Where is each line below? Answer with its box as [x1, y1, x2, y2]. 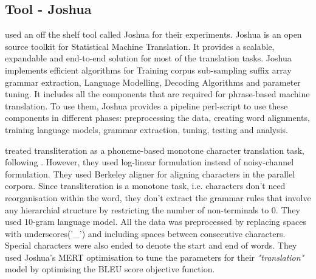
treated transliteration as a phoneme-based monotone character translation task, [5, 143, 304, 156]
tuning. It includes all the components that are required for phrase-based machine [5, 88, 310, 100]
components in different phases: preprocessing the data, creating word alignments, [5, 111, 310, 124]
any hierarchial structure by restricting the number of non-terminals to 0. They [5, 203, 300, 216]
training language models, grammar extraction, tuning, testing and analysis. [5, 123, 289, 136]
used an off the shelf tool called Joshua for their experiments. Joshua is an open [5, 28, 302, 41]
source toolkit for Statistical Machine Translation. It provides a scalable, [5, 40, 275, 52]
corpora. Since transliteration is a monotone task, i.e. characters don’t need [5, 179, 286, 192]
